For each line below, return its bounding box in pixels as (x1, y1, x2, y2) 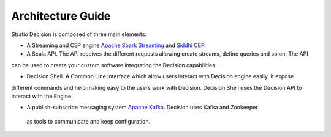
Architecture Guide (11, 9, 111, 23)
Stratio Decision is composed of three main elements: (11, 31, 147, 38)
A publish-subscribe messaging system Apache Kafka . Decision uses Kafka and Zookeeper (26, 104, 258, 111)
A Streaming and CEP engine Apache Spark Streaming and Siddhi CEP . (26, 42, 207, 49)
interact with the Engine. (11, 92, 73, 100)
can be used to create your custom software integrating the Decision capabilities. (11, 61, 217, 68)
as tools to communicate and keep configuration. (26, 117, 151, 125)
